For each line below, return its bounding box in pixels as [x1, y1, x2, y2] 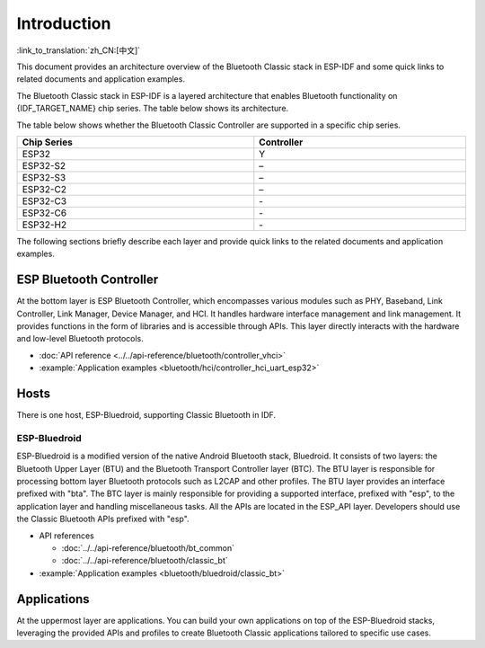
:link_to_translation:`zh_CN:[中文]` [16, 45, 141, 56]
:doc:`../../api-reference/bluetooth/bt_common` [61, 542, 235, 553]
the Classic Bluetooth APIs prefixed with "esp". [16, 513, 190, 525]
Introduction [16, 13, 111, 33]
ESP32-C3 [22, 194, 67, 207]
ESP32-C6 [22, 207, 67, 219]
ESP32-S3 [22, 171, 66, 183]
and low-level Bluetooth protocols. [16, 333, 144, 344]
